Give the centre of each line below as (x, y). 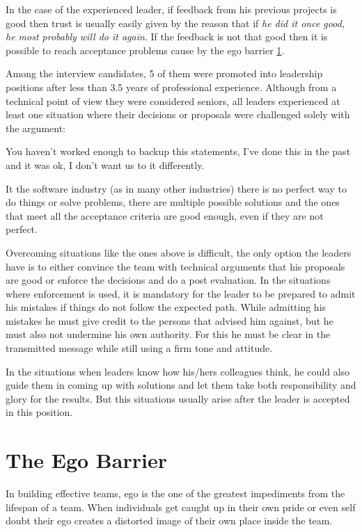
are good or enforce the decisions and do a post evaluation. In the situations (168, 280)
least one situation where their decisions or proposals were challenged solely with (178, 114)
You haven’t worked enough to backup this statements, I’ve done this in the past (178, 151)
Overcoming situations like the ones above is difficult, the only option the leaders (179, 252)
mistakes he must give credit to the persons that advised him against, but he (170, 320)
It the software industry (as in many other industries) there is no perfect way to (176, 188)
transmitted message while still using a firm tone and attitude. (139, 348)
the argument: (36, 128)
